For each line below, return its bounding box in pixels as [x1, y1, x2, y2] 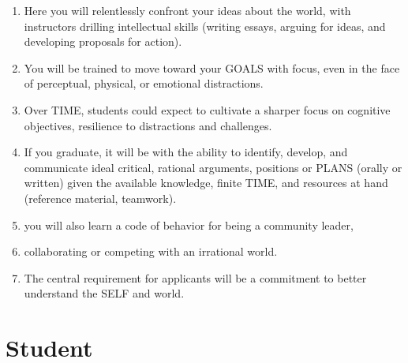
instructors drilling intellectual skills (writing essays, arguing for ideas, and [24, 17, 386, 34]
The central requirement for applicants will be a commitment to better [24, 269, 367, 286]
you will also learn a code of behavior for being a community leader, [24, 216, 354, 233]
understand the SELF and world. [24, 285, 185, 301]
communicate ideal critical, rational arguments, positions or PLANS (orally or [24, 159, 402, 175]
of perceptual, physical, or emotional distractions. [24, 75, 264, 92]
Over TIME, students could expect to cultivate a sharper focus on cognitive [24, 101, 391, 118]
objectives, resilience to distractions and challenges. [24, 117, 272, 133]
